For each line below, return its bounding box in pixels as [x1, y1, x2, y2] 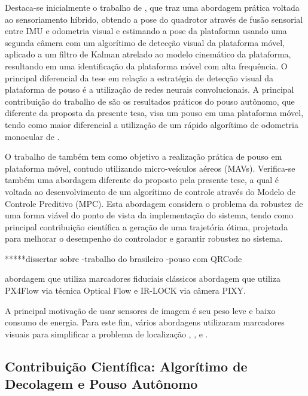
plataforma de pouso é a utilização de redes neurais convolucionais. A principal [5, 83, 294, 96]
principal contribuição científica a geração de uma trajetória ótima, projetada [5, 220, 288, 233]
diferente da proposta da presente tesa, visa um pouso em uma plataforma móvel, [5, 106, 304, 119]
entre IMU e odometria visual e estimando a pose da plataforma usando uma [5, 25, 287, 37]
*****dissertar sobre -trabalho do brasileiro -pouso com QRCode [5, 252, 242, 264]
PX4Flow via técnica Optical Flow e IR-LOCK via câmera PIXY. [5, 284, 246, 297]
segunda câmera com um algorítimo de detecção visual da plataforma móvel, [5, 36, 285, 48]
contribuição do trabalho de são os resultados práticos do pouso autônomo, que [5, 95, 295, 107]
